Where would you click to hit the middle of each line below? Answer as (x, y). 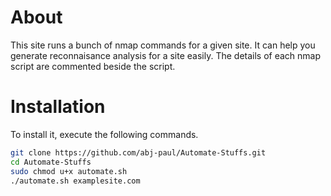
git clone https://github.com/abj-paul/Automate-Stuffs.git (138, 152)
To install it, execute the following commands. (104, 134)
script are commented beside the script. (93, 66)
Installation (58, 107)
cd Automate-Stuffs (51, 162)
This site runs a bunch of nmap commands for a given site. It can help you (163, 45)
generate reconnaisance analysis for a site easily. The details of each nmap (166, 55)
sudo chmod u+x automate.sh (69, 171)
